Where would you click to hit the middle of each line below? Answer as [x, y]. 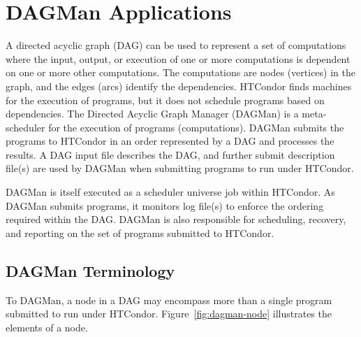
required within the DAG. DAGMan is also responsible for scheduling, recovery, [176, 219]
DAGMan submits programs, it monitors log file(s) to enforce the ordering [165, 205]
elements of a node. [47, 327]
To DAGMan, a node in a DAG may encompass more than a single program [169, 300]
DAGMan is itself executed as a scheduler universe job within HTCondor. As [170, 192]
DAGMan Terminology [90, 270]
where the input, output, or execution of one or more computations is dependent [178, 58]
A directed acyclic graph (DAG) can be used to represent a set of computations [176, 45]
